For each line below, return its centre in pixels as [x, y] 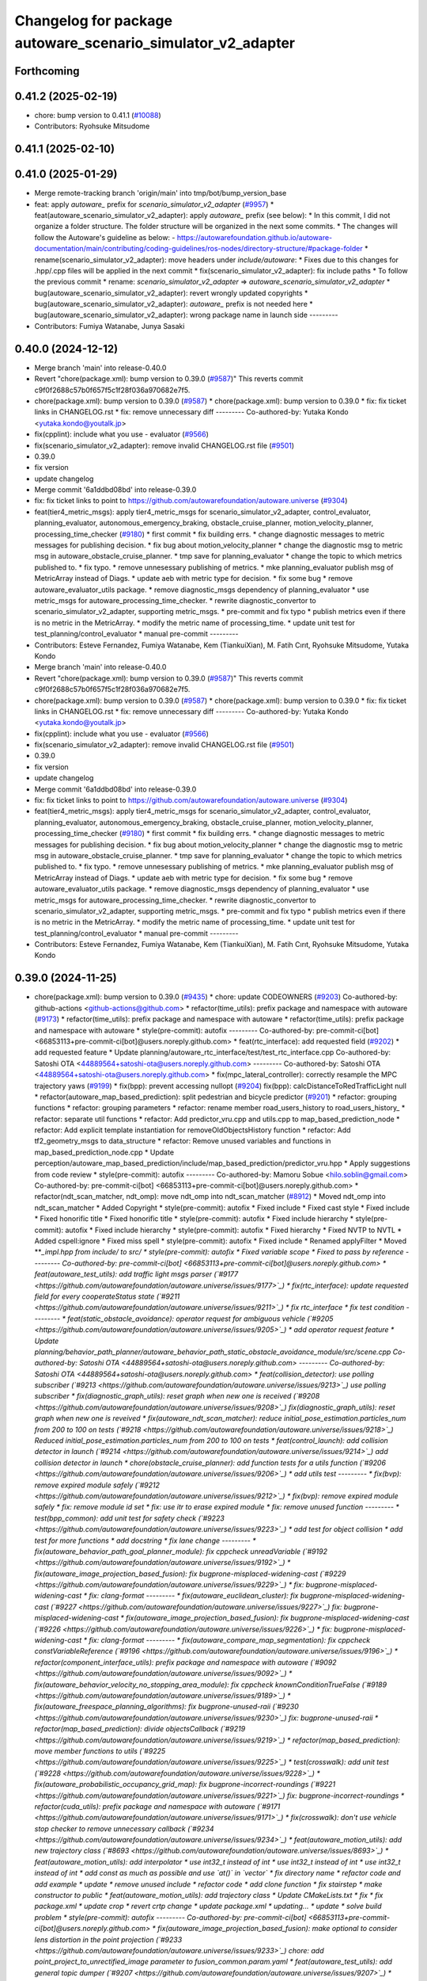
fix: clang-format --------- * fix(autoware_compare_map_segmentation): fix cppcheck [229, 1640]
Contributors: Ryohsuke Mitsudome [92, 126]
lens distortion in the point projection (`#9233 [108, 1939]
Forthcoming [47, 71]
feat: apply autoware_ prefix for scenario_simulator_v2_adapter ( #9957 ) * [154, 204]
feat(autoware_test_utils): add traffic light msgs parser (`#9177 [136, 1274]
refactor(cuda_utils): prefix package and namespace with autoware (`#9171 [157, 1806]
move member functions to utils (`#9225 [100, 1750]
